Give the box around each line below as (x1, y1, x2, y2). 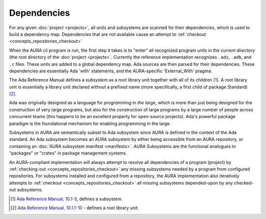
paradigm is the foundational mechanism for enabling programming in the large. (9, 121, 171, 126)
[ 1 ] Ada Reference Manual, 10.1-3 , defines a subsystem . (10, 196, 123, 202)
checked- (234, 180, 254, 186)
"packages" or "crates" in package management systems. (9, 150, 128, 156)
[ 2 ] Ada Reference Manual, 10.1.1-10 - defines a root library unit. (10, 205, 139, 211)
